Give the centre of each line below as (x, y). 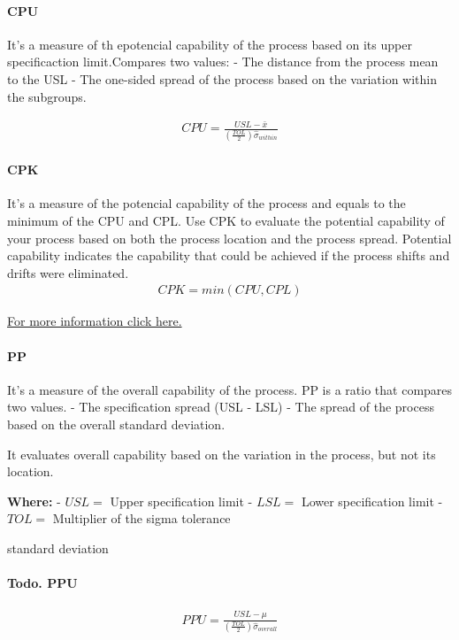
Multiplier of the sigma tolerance (142, 518)
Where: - (34, 501)
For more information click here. (95, 321)
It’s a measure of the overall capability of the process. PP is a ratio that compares (230, 389)
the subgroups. (47, 96)
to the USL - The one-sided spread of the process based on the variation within (222, 78)
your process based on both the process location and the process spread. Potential (229, 238)
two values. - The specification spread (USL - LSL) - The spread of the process (221, 407)
